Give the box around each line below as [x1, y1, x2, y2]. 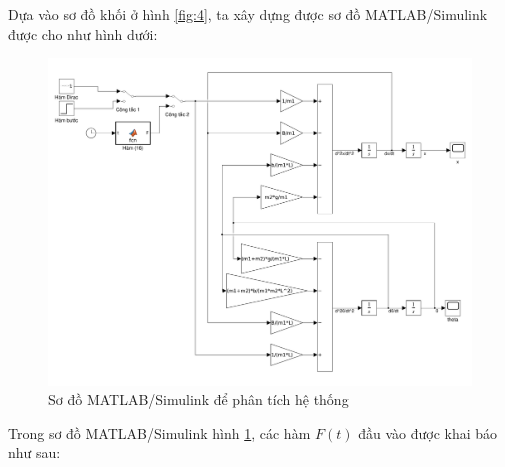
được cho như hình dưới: [8, 23, 158, 44]
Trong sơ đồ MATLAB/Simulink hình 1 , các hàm [8, 422, 311, 443]
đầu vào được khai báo [358, 422, 498, 443]
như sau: [8, 442, 61, 463]
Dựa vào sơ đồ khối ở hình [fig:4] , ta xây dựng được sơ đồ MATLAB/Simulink [8, 4, 488, 24]
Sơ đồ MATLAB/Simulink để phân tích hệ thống [48, 389, 349, 410]
